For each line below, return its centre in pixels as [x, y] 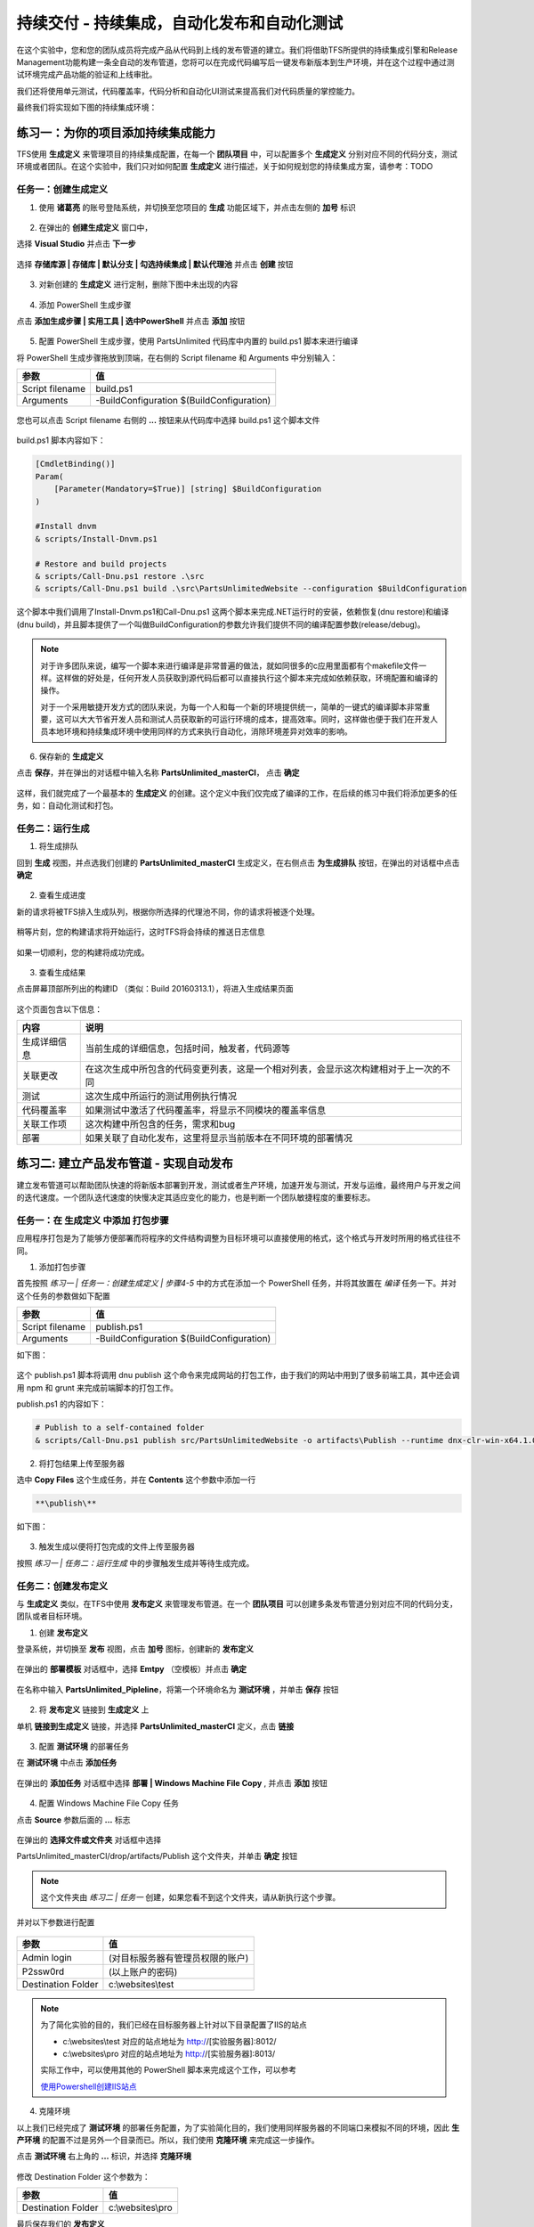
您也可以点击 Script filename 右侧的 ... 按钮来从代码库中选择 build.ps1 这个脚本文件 [168, 420]
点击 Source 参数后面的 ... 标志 [73, 1819]
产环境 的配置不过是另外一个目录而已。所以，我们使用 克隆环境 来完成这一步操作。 [168, 2140]
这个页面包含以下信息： [59, 1009]
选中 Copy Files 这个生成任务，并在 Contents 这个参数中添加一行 [136, 1480]
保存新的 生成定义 [71, 756]
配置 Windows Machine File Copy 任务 [109, 1803]
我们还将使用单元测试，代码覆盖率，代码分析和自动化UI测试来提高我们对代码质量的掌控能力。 [188, 91]
